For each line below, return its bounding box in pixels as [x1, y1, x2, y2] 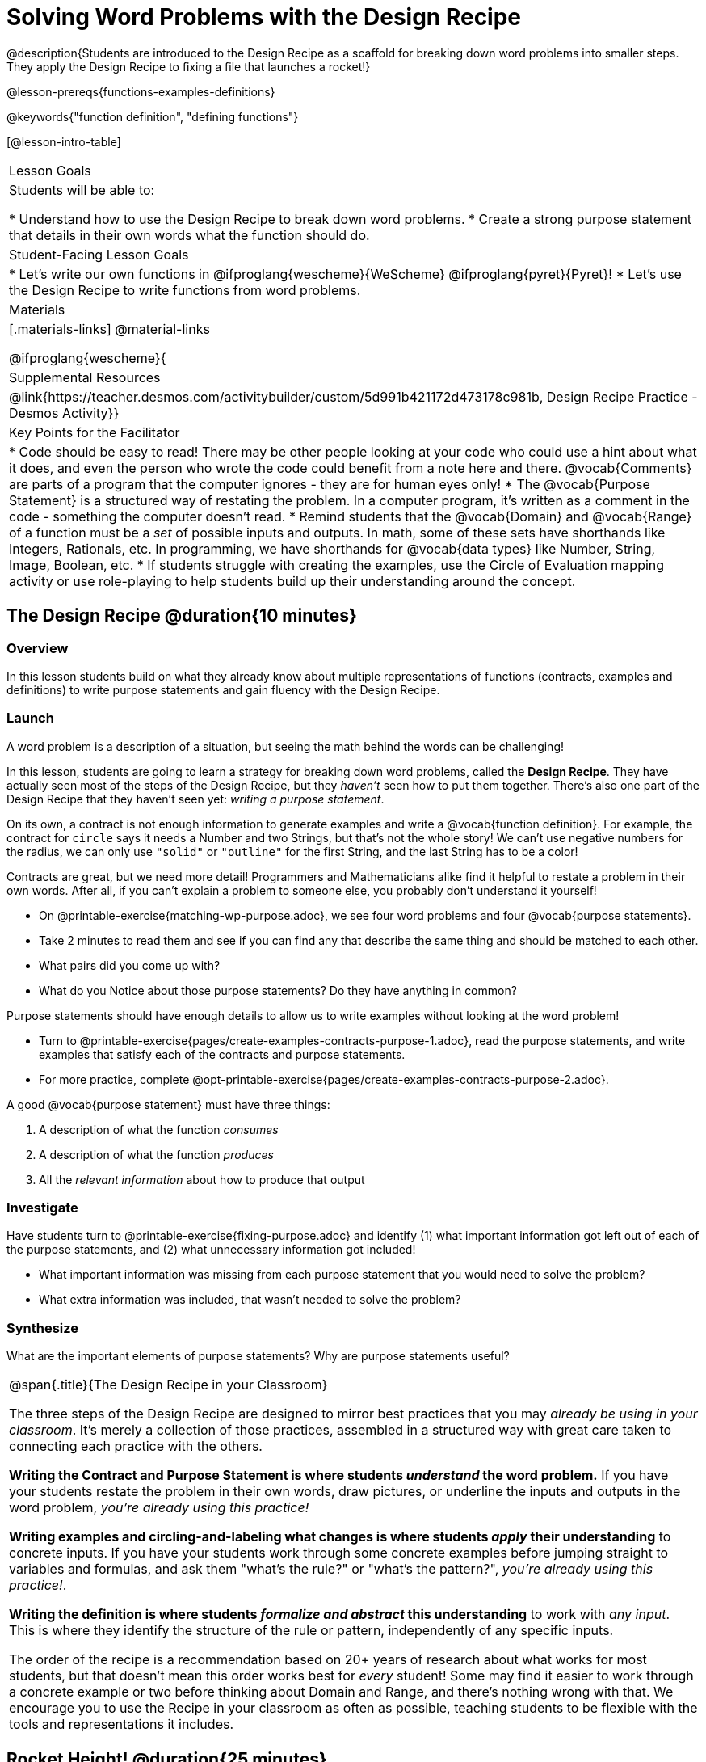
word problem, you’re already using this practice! [9, 1499, 309, 1516]
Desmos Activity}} [9, 404, 120, 421]
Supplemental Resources [9, 369, 161, 386]
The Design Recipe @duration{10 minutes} [6, 605, 357, 626]
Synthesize [6, 1319, 79, 1336]
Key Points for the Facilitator [9, 424, 180, 440]
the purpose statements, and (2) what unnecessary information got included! [6, 1242, 416, 1257]
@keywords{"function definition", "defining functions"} [6, 109, 299, 124]
